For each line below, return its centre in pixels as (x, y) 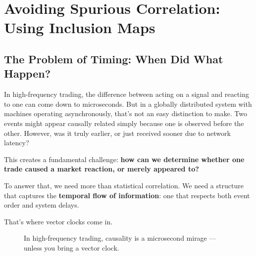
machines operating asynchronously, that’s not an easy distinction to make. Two (126, 113)
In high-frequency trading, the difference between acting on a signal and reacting (127, 94)
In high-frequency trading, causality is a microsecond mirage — (120, 238)
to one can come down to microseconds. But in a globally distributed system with (128, 104)
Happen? (27, 73)
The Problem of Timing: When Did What (114, 59)
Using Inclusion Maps (80, 27)
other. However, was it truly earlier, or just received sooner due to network (117, 133)
